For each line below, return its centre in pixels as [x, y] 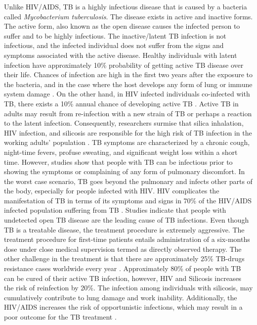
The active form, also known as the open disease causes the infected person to [122, 26]
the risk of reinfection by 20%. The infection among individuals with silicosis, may [128, 288]
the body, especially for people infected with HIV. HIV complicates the [112, 191]
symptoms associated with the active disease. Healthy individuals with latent [121, 55]
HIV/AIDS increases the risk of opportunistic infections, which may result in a [123, 307]
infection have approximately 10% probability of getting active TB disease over [124, 65]
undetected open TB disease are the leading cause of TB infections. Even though [127, 220]
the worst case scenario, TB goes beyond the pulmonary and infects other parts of [128, 181]
